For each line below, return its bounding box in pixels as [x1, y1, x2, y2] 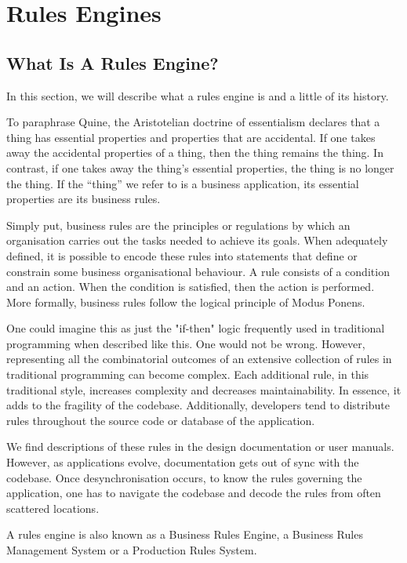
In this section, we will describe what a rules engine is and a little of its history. [6, 87, 389, 104]
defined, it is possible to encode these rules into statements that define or [6, 247, 358, 263]
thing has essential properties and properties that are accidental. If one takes [6, 129, 376, 145]
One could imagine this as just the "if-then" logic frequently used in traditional [6, 320, 385, 336]
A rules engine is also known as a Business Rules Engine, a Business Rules [6, 526, 363, 543]
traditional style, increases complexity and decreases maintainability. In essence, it [6, 381, 402, 398]
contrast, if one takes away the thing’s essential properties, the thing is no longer [6, 159, 394, 176]
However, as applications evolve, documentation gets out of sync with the [6, 454, 359, 470]
